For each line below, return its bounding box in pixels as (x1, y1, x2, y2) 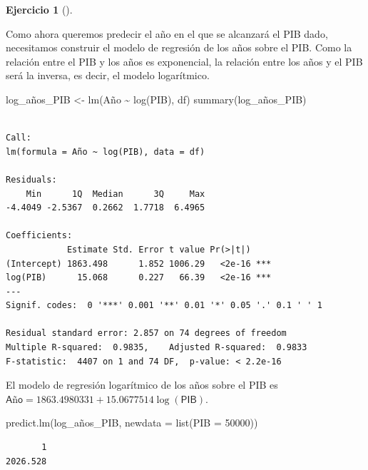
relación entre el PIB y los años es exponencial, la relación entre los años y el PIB (6, 53, 363, 68)
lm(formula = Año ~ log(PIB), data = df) (6, 146, 205, 157)
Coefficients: (6, 230, 73, 241)
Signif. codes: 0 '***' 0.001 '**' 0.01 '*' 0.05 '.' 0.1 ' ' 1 (6, 300, 322, 311)
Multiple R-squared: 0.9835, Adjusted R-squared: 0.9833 (6, 342, 307, 353)
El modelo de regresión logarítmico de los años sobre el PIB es (6, 377, 278, 392)
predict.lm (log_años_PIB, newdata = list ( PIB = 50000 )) (6, 415, 258, 430)
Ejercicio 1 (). (6, 2, 73, 16)
